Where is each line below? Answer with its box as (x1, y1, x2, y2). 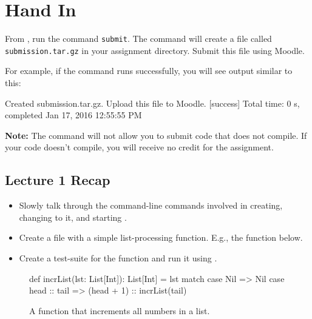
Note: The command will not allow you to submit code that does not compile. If (5, 129, 307, 141)
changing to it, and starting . (19, 210, 127, 223)
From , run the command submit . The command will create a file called (5, 32, 272, 45)
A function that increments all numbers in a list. (29, 304, 210, 317)
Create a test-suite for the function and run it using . (19, 251, 217, 264)
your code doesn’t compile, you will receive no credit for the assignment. (5, 141, 274, 153)
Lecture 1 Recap (5, 170, 110, 189)
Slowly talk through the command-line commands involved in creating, (19, 199, 283, 212)
